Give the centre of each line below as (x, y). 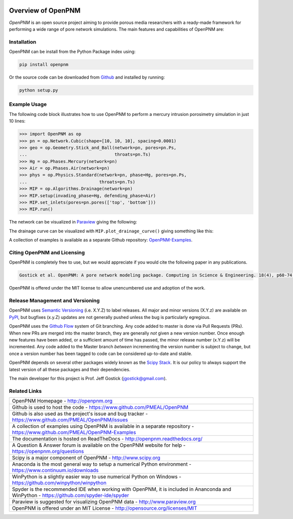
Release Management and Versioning (54, 301)
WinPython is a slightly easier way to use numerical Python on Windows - (97, 477)
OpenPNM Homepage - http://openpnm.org (62, 401)
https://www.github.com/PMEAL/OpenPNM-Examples (74, 432)
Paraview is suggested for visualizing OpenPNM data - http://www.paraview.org (104, 502)
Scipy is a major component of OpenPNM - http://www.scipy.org (86, 458)
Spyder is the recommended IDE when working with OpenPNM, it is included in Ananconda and (122, 489)
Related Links (25, 391)
